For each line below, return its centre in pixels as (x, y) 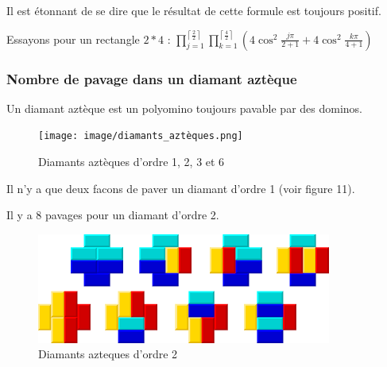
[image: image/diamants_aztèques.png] (141, 136)
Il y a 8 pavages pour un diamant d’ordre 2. (113, 215)
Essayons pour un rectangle (73, 39)
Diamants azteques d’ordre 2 (108, 354)
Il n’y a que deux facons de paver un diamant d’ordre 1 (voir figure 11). (181, 188)
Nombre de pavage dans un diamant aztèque (152, 78)
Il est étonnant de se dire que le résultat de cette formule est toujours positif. (194, 10)
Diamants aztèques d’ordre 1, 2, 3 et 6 (132, 162)
